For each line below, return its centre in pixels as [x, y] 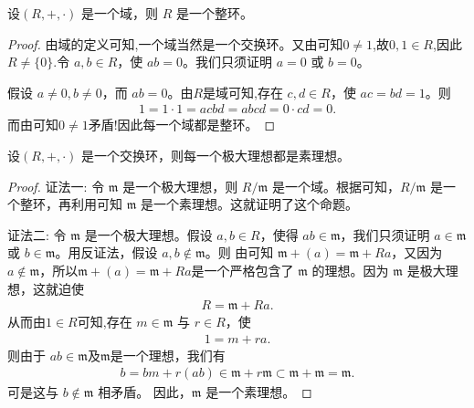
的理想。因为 [350, 270]
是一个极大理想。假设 [148, 234]
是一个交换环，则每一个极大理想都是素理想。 [216, 155]
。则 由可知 [239, 252]
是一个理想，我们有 [168, 355]
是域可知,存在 [243, 92]
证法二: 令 [37, 234]
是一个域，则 [120, 13]
